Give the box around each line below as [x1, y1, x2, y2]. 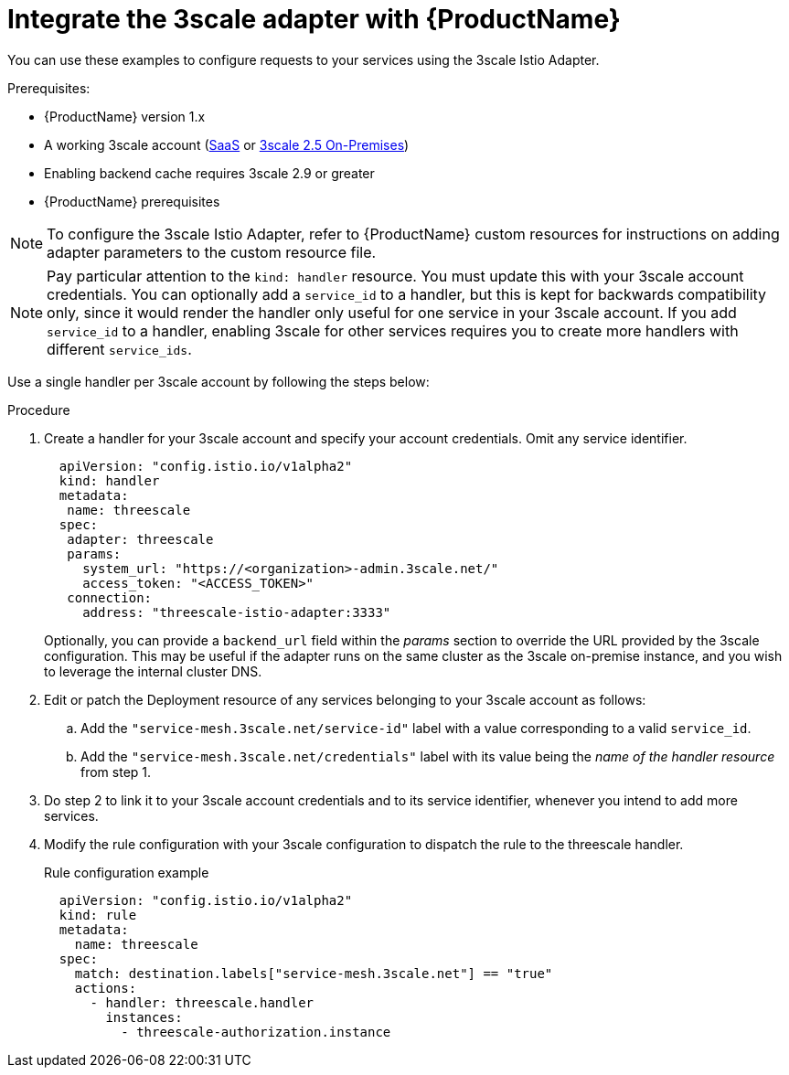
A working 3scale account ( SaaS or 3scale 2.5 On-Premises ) [44, 136, 410, 153]
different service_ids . [47, 339, 192, 358]
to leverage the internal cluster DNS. [44, 663, 262, 679]
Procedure [7, 401, 70, 418]
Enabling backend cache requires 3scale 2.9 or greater [44, 165, 375, 181]
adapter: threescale [67, 531, 214, 547]
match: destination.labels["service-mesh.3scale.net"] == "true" [74, 965, 553, 981]
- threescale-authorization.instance [121, 1024, 391, 1039]
